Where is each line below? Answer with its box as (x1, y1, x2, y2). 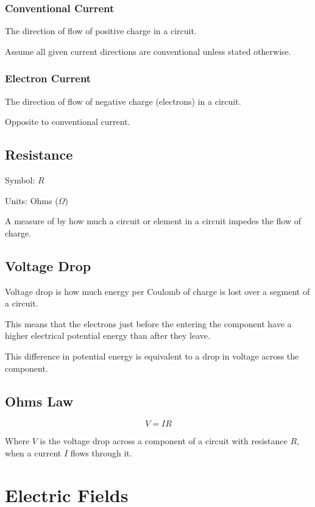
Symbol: (5, 174, 35, 186)
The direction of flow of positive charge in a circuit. (5, 24, 197, 37)
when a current (5, 446, 62, 459)
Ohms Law (5, 391, 74, 410)
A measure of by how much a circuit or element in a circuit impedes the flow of (5, 214, 301, 227)
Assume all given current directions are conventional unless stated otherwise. (5, 44, 291, 57)
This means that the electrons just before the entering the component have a (5, 317, 292, 330)
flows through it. (70, 446, 132, 459)
